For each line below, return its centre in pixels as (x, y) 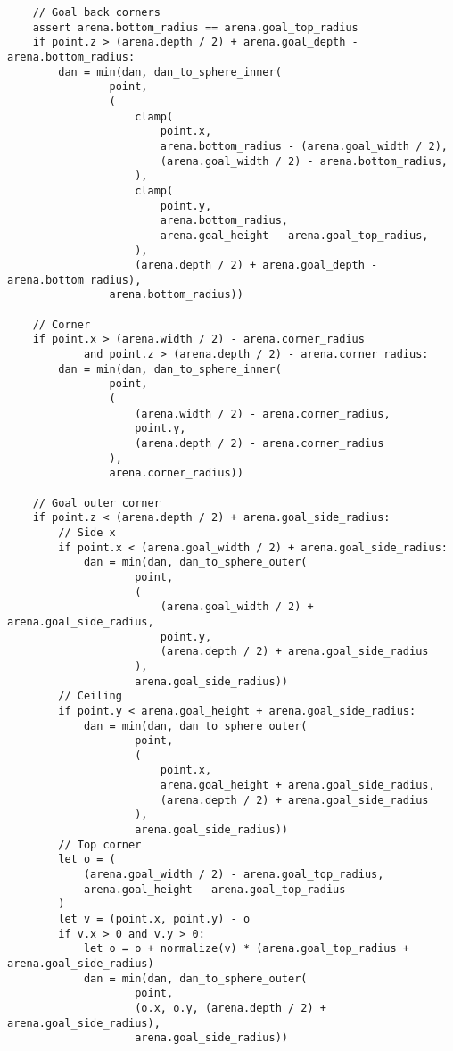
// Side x (87, 532)
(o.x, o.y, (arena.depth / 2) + (231, 1008)
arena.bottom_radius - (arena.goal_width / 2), (304, 146)
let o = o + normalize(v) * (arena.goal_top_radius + (247, 949)
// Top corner (100, 844)
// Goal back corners (96, 12)
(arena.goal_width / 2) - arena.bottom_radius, (304, 161)
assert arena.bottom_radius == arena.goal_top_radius (195, 27)
